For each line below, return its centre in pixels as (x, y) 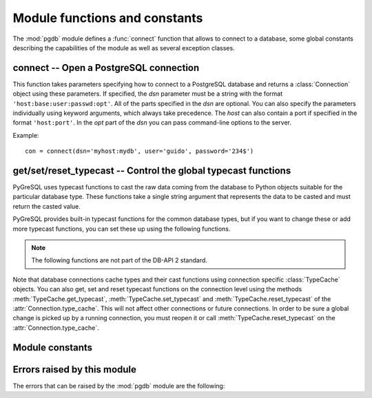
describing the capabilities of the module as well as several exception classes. (124, 48)
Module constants (53, 347)
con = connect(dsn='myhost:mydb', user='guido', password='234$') (139, 151)
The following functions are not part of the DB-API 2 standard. (120, 260)
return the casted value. (46, 206)
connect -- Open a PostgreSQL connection (106, 68)
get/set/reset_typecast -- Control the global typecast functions (152, 171)
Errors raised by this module (75, 369)
